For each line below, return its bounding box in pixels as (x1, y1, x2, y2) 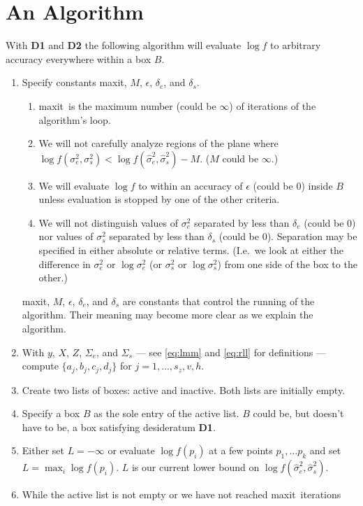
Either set (22, 443, 64, 458)
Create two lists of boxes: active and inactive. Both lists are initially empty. (22, 382, 346, 397)
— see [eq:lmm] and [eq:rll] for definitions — (135, 344, 326, 359)
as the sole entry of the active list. (94, 406, 239, 421)
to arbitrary (270, 38, 321, 52)
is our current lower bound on (131, 460, 260, 475)
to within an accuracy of (138, 178, 243, 192)
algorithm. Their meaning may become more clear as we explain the (22, 307, 313, 322)
